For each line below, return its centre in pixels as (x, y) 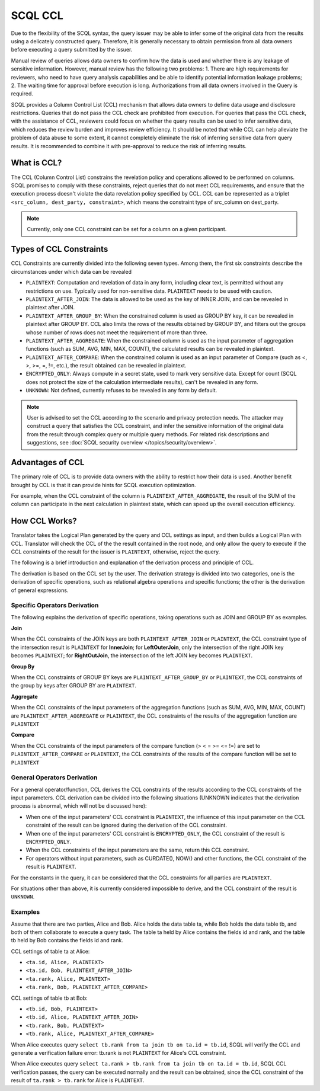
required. (22, 94)
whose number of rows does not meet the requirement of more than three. (116, 332)
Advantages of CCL (48, 463)
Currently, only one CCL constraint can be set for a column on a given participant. (127, 229)
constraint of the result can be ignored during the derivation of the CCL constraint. (127, 825)
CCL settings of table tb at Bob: (49, 998)
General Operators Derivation (54, 778)
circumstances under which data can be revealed (71, 271)
